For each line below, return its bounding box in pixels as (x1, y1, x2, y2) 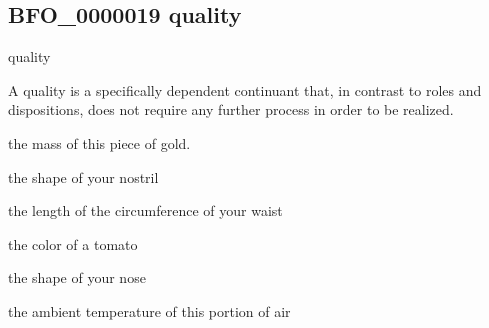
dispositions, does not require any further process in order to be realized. (8, 99, 454, 120)
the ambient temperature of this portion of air (8, 300, 291, 321)
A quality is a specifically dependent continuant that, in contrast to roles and (8, 79, 482, 100)
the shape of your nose (8, 267, 146, 288)
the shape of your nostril (8, 166, 159, 187)
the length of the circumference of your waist (8, 200, 283, 221)
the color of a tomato (8, 233, 138, 254)
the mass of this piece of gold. (8, 132, 191, 153)
